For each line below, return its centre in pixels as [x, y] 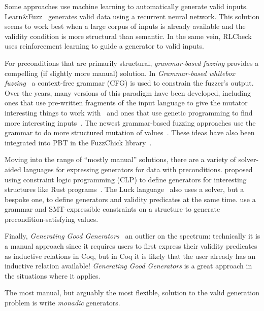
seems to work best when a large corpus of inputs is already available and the [125, 26]
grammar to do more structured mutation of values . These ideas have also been [130, 132]
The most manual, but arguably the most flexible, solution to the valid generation [132, 293]
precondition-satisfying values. [52, 219]
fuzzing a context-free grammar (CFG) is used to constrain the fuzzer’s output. [129, 83]
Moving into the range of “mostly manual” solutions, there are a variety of [120, 159]
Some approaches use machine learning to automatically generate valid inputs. [126, 6]
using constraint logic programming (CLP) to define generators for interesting [126, 179]
